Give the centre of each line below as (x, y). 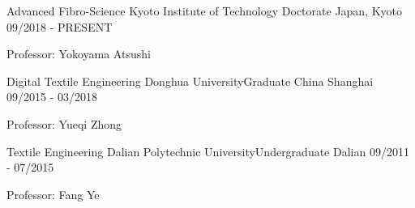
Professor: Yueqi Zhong (64, 123)
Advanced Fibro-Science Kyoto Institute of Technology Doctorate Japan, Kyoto (205, 11)
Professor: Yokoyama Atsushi (79, 54)
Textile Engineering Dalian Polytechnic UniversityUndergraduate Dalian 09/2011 (208, 151)
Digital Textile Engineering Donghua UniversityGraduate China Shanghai (190, 81)
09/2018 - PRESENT (60, 26)
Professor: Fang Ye (53, 194)
